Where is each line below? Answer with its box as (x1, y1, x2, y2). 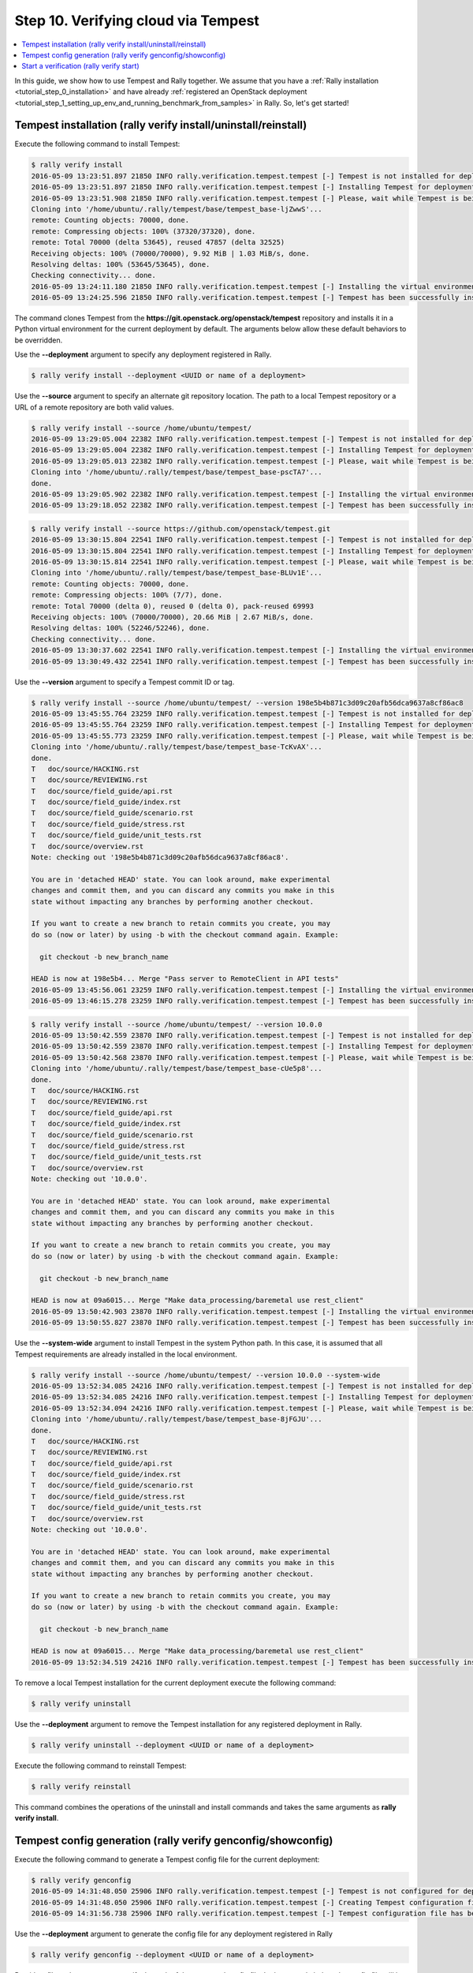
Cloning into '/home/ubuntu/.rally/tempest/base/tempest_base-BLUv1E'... (31, 568, 322, 578)
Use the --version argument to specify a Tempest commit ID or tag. (14, 677, 235, 687)
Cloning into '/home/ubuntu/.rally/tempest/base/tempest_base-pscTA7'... (31, 468, 322, 477)
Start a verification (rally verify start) (21, 62, 140, 71)
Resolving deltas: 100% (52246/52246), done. (31, 623, 210, 633)
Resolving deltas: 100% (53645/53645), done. (31, 260, 210, 268)
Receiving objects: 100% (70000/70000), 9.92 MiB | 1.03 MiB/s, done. (31, 249, 311, 258)
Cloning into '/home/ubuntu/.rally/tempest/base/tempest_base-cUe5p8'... (31, 1064, 322, 1073)
